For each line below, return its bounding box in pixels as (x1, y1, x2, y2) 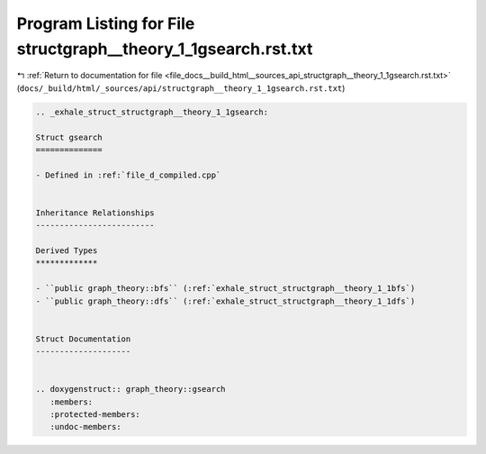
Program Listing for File (16, 14, 195, 33)
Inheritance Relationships (35, 207, 155, 218)
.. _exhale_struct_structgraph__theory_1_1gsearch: (35, 106, 269, 117)
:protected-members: (49, 410, 141, 420)
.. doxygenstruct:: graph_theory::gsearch (35, 384, 226, 395)
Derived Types (35, 246, 98, 256)
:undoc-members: (49, 422, 121, 432)
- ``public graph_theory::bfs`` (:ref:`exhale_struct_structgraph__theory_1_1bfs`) (35, 284, 416, 294)
